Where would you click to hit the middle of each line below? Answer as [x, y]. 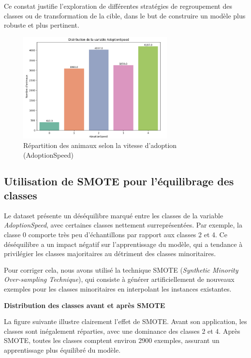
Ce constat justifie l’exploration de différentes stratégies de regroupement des [118, 6]
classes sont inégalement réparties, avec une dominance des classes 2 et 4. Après [122, 331]
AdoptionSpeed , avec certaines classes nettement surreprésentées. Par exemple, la [123, 225]
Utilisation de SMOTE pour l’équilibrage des [119, 181]
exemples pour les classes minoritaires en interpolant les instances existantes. [118, 288]
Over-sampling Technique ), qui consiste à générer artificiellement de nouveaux [119, 279]
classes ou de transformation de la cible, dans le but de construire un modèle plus [125, 15]
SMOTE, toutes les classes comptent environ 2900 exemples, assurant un [112, 340]
